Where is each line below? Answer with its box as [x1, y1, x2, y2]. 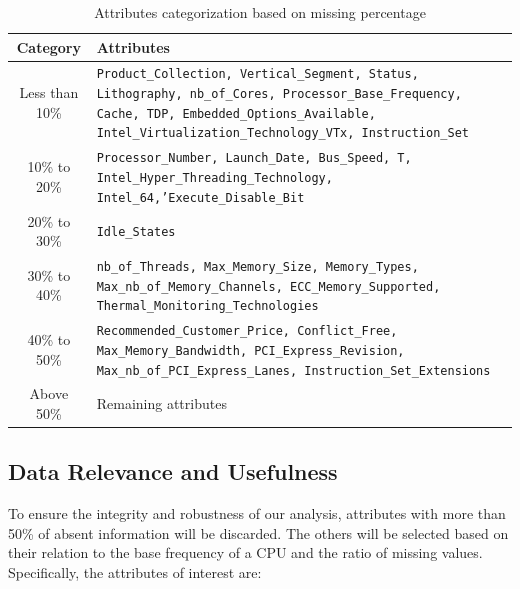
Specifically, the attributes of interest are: [8, 562, 262, 583]
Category [16, 36, 82, 57]
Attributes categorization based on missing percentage [94, 2, 426, 22]
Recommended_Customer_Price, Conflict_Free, [96, 324, 398, 339]
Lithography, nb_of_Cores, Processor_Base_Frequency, [96, 87, 462, 102]
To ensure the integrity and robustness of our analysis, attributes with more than [8, 503, 506, 524]
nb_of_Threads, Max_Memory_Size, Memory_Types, [96, 259, 419, 274]
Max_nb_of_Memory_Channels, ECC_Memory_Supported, [96, 279, 441, 294]
